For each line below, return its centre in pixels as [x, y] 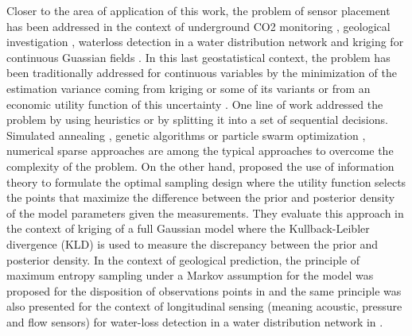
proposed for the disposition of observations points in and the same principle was [204, 290]
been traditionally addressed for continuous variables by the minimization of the [202, 73]
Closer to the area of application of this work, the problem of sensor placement [198, 10]
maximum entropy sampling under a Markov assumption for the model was [190, 275]
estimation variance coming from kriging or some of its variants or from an [189, 88]
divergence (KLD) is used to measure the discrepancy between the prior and [192, 243]
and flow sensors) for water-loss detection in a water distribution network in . [195, 321]
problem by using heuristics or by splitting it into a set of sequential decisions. [197, 120]
